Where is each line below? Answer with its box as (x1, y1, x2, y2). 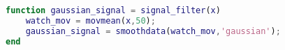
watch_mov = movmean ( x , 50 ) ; (25, 15, 156, 26)
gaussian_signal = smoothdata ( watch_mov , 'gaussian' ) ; (25, 26, 281, 36)
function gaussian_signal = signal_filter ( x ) (6, 6, 221, 15)
